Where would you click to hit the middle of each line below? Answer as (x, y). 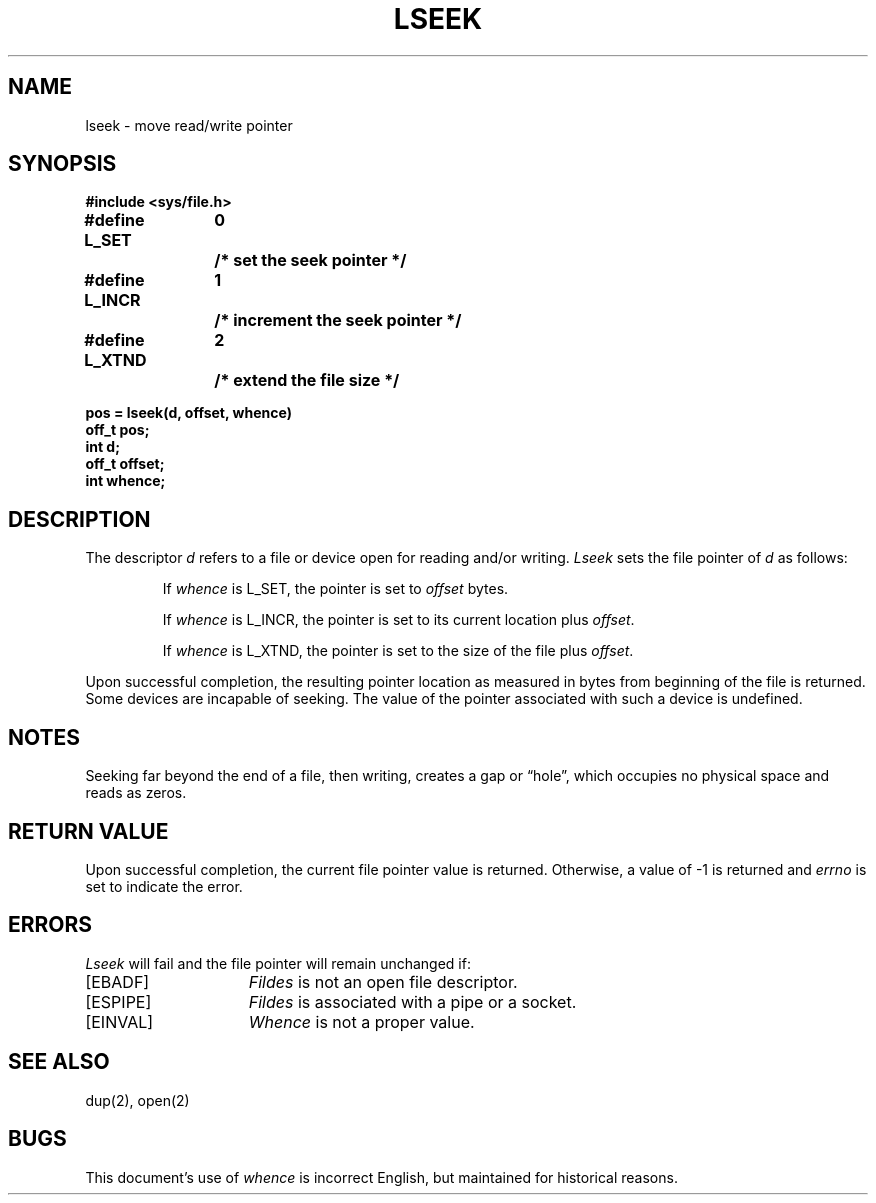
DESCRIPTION (79, 519)
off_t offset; (125, 464)
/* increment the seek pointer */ (338, 320)
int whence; (125, 481)
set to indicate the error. (164, 886)
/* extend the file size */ (307, 380)
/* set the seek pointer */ (310, 260)
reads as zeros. (136, 793)
